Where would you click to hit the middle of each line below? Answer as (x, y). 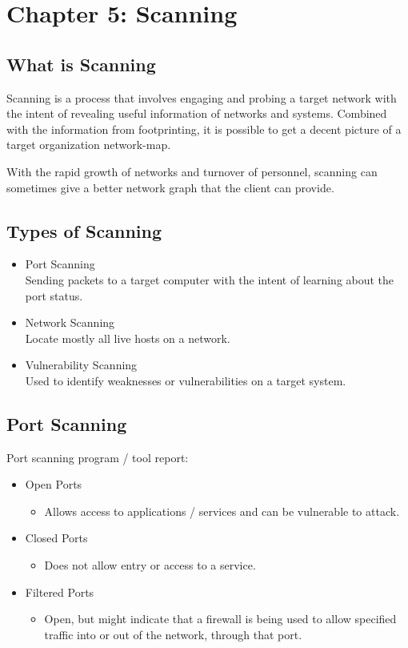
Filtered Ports (60, 592)
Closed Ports (56, 538)
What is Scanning (81, 64)
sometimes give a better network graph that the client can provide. (170, 187)
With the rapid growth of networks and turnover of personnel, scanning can (192, 171)
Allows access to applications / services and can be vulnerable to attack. (222, 511)
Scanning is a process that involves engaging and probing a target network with (202, 97)
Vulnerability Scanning (81, 365)
